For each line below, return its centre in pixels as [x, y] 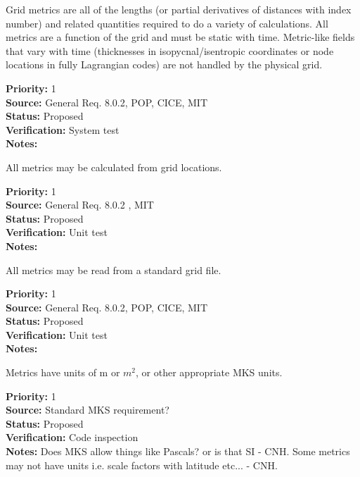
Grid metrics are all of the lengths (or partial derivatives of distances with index [179, 9]
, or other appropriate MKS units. [209, 372]
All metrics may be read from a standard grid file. [114, 270]
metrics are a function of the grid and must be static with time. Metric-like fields [180, 37]
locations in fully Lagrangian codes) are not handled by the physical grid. [164, 64]
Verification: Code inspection [72, 437]
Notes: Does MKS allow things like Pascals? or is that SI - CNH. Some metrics [178, 451]
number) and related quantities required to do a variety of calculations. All [167, 23]
